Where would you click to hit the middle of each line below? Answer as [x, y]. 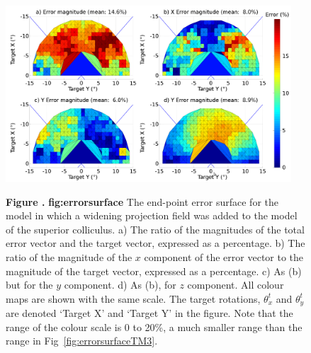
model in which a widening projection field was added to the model [152, 215]
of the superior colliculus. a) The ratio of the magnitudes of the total [155, 229]
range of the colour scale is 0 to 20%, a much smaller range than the [154, 326]
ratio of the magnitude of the [69, 256]
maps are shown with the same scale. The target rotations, [133, 298]
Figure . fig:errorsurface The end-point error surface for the [142, 201]
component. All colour [236, 285]
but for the [29, 285]
